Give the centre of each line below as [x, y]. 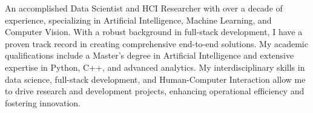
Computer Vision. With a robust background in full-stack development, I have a [154, 32]
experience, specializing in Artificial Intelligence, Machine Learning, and [138, 20]
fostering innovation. [43, 102]
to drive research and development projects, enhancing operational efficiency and [155, 91]
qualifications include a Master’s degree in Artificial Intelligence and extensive [150, 55]
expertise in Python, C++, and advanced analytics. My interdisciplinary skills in [155, 67]
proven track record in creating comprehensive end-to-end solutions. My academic [156, 43]
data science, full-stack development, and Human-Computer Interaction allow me [155, 79]
